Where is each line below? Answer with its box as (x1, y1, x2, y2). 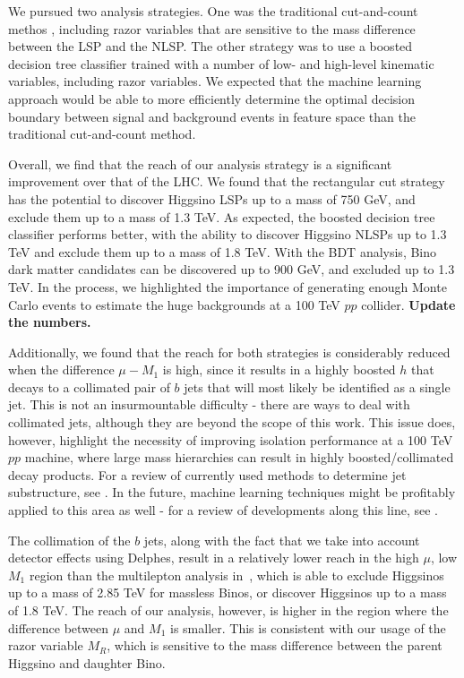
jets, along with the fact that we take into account (143, 530, 420, 549)
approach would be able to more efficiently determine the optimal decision (8, 89, 416, 107)
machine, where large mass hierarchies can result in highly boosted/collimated (24, 448, 454, 467)
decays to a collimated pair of (8, 377, 170, 396)
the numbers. (8, 313, 91, 331)
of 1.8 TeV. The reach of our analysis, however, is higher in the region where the (8, 601, 449, 619)
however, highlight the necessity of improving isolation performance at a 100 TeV (8, 430, 453, 449)
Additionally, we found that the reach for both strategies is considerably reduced (8, 342, 451, 361)
